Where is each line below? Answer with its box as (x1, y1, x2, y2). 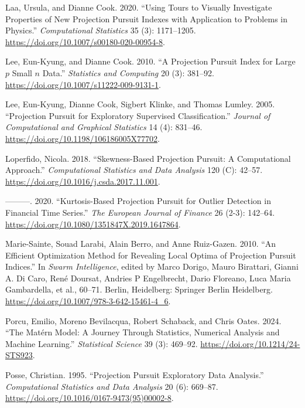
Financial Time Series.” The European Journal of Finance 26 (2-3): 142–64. (5, 206, 275, 218)
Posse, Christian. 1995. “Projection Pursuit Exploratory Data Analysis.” (5, 369, 264, 381)
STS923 (5, 349, 33, 361)
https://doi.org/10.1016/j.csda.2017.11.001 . (5, 175, 160, 187)
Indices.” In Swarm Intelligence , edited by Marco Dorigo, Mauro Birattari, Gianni (5, 260, 299, 273)
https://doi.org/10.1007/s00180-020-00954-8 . (5, 35, 165, 47)
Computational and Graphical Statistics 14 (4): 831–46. (5, 121, 203, 133)
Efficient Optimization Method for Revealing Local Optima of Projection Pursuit (5, 249, 296, 261)
